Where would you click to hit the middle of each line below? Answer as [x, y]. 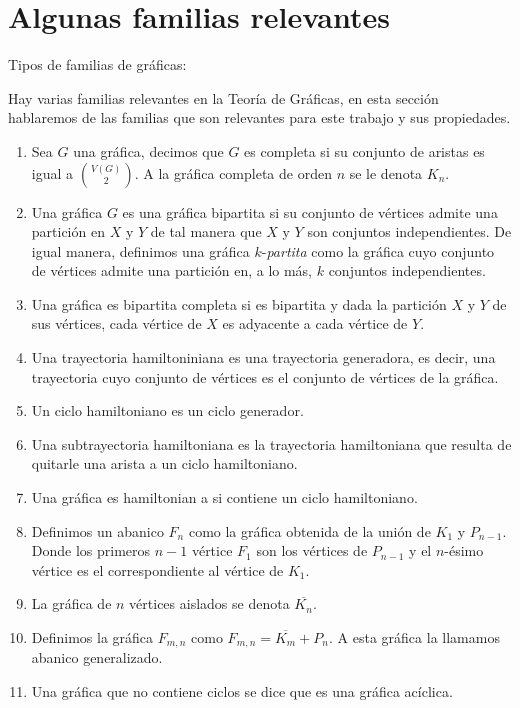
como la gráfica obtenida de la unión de [309, 530]
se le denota [386, 172]
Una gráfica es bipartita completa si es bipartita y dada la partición [239, 303]
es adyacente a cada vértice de [315, 323]
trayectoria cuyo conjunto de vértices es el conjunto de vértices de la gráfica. [265, 376]
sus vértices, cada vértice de [116, 323]
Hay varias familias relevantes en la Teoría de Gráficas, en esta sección [223, 97]
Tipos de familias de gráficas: [97, 64]
